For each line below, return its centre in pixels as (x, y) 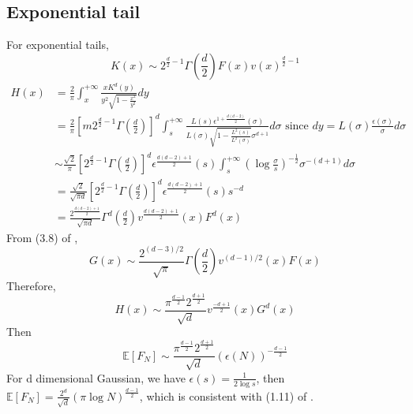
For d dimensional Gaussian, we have (96, 377)
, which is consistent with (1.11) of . (226, 395)
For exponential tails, (58, 45)
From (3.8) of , (42, 237)
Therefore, (31, 285)
